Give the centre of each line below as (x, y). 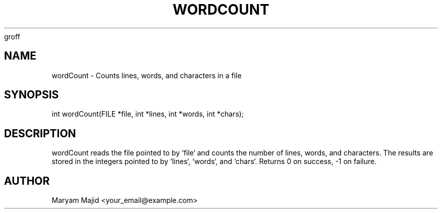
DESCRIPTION (40, 133)
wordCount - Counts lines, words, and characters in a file (147, 75)
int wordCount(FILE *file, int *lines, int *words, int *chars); (148, 114)
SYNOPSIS (32, 95)
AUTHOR (27, 181)
